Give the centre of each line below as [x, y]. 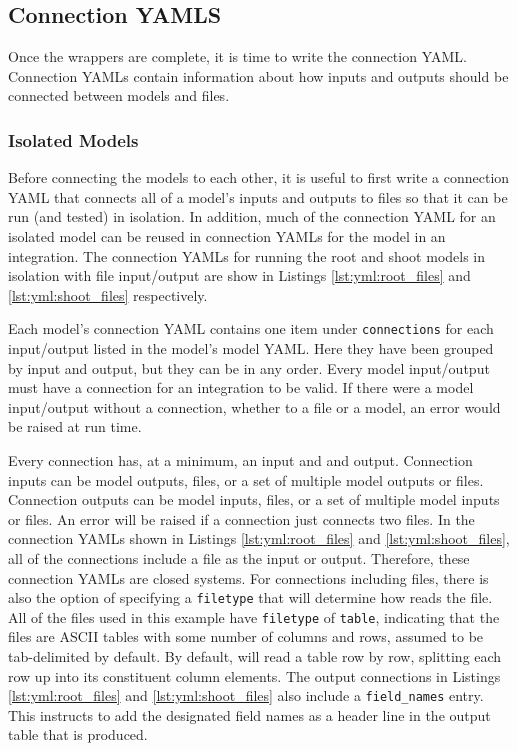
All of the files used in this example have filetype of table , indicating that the [254, 616]
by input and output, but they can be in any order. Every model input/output [249, 367]
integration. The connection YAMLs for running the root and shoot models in [247, 255]
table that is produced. [78, 734]
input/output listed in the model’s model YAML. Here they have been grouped [251, 348]
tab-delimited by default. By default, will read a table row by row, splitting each [255, 656]
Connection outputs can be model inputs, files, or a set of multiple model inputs [254, 499]
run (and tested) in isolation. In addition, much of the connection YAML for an [252, 216]
